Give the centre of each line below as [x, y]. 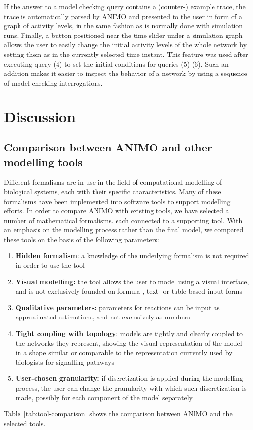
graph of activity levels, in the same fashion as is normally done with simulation [124, 26]
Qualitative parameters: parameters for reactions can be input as [117, 307]
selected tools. [25, 423]
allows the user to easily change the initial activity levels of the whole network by [126, 45]
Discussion [40, 116]
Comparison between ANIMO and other [108, 147]
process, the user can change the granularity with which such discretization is [131, 388]
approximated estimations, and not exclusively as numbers [103, 317]
